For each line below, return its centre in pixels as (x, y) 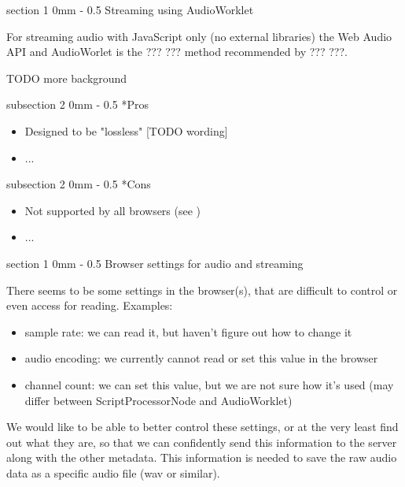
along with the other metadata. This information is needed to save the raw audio (202, 457)
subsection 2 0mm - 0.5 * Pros (77, 104)
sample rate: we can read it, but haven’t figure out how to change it (188, 331)
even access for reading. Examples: (90, 305)
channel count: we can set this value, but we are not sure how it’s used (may (209, 384)
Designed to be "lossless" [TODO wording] (126, 130)
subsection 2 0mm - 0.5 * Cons (79, 184)
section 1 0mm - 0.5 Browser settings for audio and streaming (155, 263)
